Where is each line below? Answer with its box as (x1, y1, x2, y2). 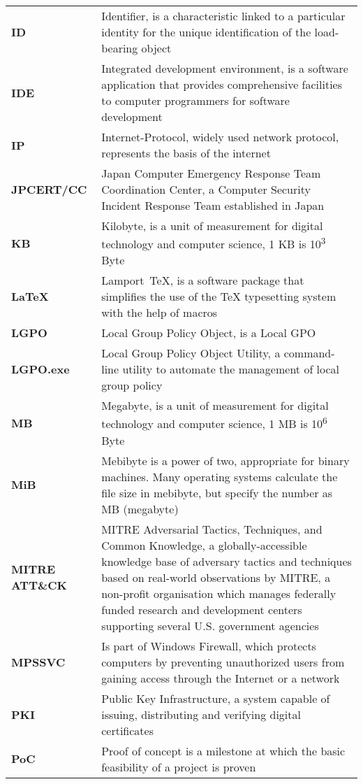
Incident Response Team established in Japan (101, 197, 325, 213)
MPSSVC (11, 653, 66, 670)
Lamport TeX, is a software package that (101, 272, 304, 289)
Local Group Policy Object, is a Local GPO (101, 325, 316, 341)
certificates (101, 722, 154, 739)
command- (283, 345, 335, 362)
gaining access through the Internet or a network (101, 669, 340, 686)
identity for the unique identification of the (101, 24, 311, 40)
